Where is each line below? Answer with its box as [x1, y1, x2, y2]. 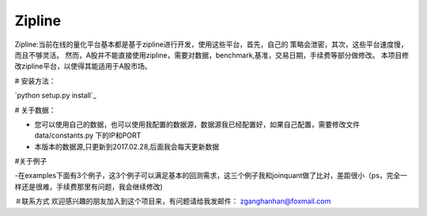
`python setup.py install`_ [14, 91, 96, 100]
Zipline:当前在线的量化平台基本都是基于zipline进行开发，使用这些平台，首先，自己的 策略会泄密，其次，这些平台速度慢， [14, 40, 408, 49]
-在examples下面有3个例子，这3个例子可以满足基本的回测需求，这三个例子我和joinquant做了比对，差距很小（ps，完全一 [14, 171, 407, 180]
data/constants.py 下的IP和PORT [34, 131, 142, 140]
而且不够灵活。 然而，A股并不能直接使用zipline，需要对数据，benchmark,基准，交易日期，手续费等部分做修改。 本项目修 [14, 50, 410, 59]
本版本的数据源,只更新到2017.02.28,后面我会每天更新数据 [34, 142, 220, 151]
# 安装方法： [14, 76, 56, 85]
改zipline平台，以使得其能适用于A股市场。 [14, 62, 152, 71]
